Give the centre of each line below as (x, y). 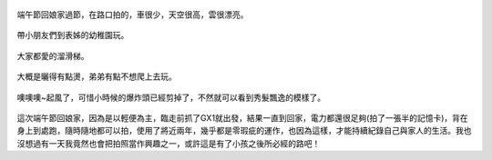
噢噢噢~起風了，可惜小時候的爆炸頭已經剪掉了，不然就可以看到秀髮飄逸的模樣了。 (171, 97)
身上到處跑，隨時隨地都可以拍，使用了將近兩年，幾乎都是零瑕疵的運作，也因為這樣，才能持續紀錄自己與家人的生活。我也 (244, 131)
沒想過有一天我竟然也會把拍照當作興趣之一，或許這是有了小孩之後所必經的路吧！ (169, 143)
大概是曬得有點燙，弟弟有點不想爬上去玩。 (97, 76)
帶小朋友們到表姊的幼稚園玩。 (73, 35)
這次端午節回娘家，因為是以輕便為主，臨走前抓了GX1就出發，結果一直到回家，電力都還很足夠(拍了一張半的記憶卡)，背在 (242, 117)
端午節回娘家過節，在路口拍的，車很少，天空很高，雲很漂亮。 (133, 15)
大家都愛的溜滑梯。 (53, 55)
